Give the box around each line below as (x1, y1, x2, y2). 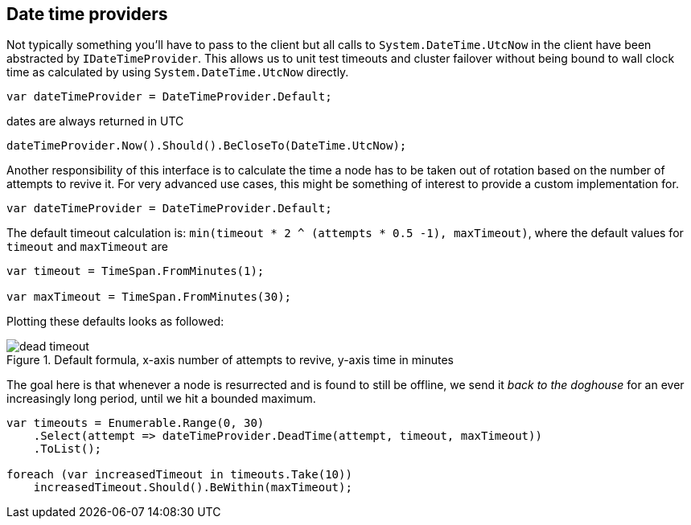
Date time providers (6, 4, 168, 24)
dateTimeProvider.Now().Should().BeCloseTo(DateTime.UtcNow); (6, 139, 407, 153)
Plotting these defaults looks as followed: (6, 314, 224, 329)
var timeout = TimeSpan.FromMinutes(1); (6, 265, 265, 278)
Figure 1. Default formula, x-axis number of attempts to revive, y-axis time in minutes (6, 353, 454, 367)
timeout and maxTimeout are (6, 240, 168, 254)
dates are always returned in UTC (6, 114, 184, 129)
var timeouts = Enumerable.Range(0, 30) (6, 416, 265, 430)
